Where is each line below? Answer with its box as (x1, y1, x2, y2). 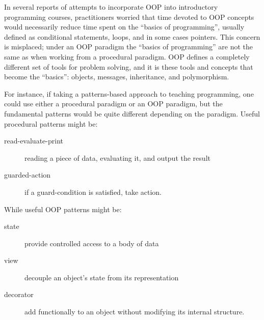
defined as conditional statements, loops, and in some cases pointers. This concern (4, 31, 260, 42)
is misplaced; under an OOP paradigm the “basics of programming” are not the (4, 41, 253, 52)
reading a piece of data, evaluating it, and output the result (24, 152, 210, 163)
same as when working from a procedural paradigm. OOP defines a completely (4, 51, 250, 62)
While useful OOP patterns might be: (4, 203, 122, 214)
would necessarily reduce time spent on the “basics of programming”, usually (4, 21, 245, 32)
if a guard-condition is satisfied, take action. (24, 186, 162, 197)
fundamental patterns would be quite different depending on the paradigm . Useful (4, 108, 260, 119)
